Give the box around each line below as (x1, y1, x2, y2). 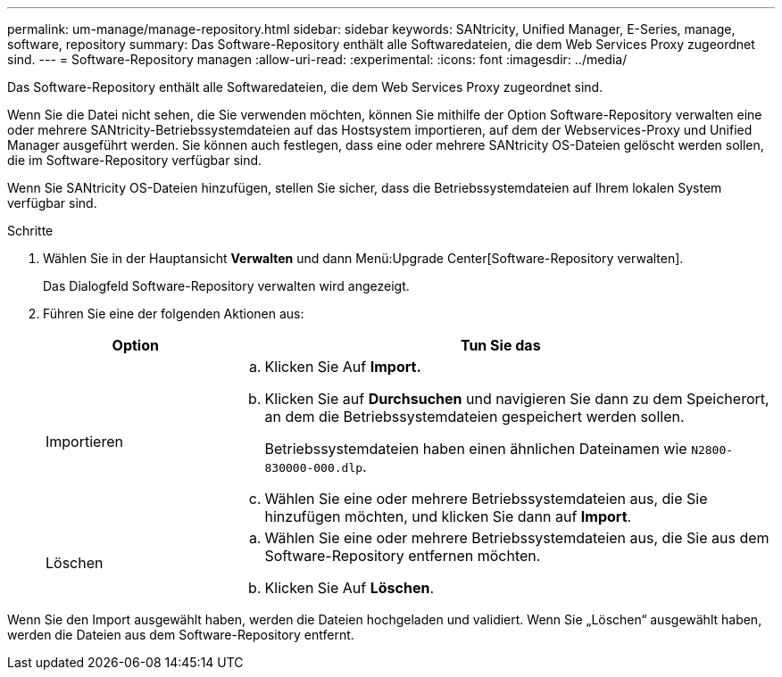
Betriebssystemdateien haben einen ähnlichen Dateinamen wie (264, 440, 687, 458)
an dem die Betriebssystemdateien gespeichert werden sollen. (264, 408, 685, 425)
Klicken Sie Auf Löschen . (264, 579, 435, 597)
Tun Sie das (460, 336, 541, 354)
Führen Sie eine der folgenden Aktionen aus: (43, 306, 304, 321)
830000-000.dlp (264, 461, 363, 475)
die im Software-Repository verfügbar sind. (7, 153, 262, 168)
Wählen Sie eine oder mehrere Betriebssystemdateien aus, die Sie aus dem (264, 529, 770, 547)
